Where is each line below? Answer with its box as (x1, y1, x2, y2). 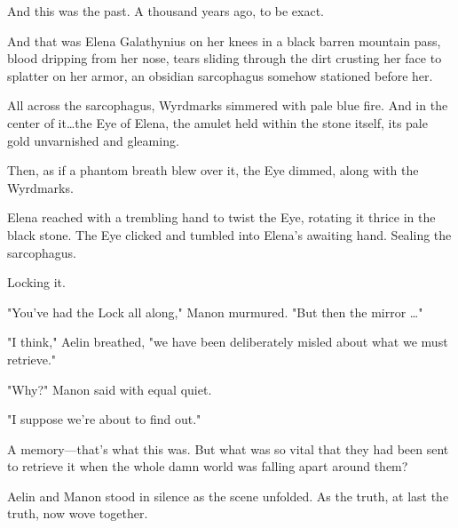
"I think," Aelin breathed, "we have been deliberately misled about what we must (7, 332, 448, 351)
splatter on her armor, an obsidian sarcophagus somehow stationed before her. (7, 66, 433, 84)
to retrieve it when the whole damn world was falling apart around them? (7, 457, 408, 476)
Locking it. (7, 273, 66, 292)
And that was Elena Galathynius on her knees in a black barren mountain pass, (7, 31, 441, 50)
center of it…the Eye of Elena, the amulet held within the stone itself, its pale (7, 113, 428, 132)
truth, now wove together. (7, 504, 148, 523)
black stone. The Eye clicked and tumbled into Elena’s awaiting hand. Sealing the (7, 225, 452, 244)
